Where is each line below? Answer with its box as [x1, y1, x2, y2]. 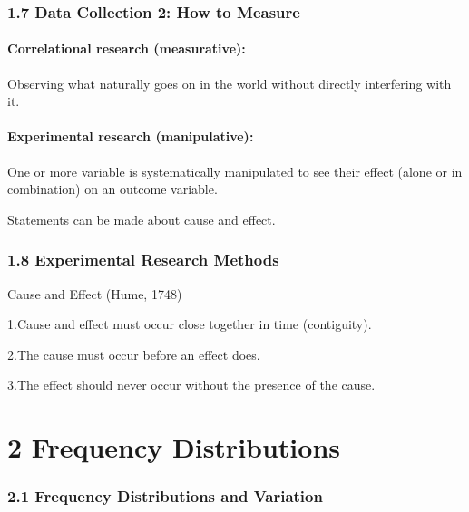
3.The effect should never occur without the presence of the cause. [7, 375, 376, 394]
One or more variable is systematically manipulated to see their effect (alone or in [7, 161, 463, 180]
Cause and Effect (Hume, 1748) [7, 284, 182, 303]
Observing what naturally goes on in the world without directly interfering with [7, 73, 452, 92]
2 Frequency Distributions [7, 429, 340, 466]
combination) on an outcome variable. [7, 179, 218, 198]
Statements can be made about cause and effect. [7, 209, 276, 228]
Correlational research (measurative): [7, 39, 246, 58]
